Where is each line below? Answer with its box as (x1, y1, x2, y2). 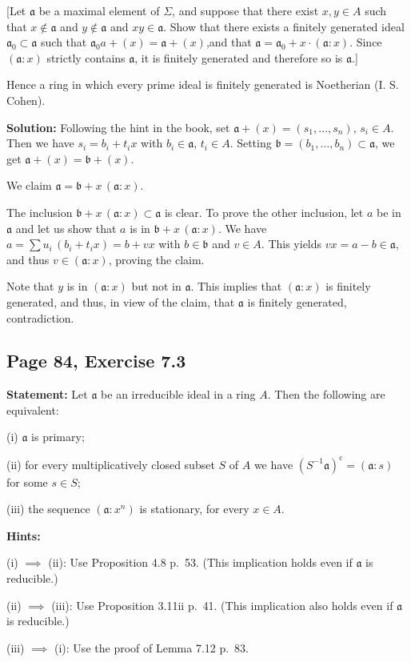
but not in (131, 278, 182, 295)
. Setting (229, 134, 272, 151)
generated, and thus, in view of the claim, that (6, 293, 235, 310)
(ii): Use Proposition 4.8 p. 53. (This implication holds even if (48, 554, 353, 571)
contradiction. (6, 309, 74, 326)
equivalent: (6, 401, 59, 418)
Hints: (6, 527, 41, 544)
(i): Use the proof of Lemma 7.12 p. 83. (54, 639, 249, 656)
